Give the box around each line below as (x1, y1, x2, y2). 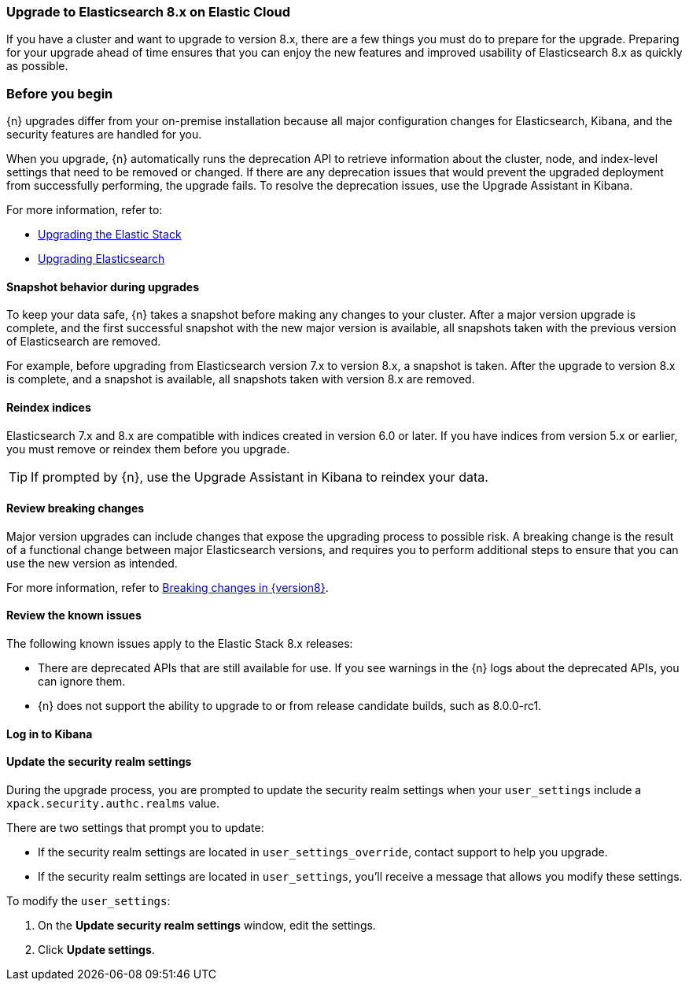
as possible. (6, 59, 68, 73)
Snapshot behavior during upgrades (6, 279, 199, 294)
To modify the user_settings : (6, 893, 171, 908)
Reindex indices (6, 400, 91, 414)
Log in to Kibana (6, 726, 93, 741)
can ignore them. (38, 675, 126, 688)
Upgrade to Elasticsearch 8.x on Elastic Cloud (6, 4, 291, 20)
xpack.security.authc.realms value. (6, 796, 220, 810)
